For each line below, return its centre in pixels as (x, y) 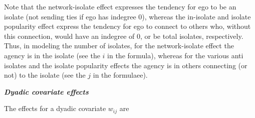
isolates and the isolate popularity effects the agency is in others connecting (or (126, 65)
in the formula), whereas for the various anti (175, 55)
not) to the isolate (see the (45, 75)
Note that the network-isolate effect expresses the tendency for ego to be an (120, 6)
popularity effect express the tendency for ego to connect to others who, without (127, 26)
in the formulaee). (120, 75)
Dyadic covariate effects (46, 91)
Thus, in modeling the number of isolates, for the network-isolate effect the (119, 46)
